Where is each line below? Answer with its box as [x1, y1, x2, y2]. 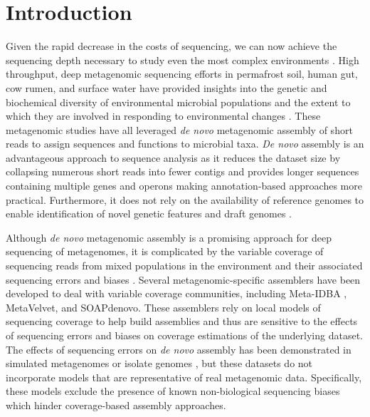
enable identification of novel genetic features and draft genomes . [6, 206, 292, 221]
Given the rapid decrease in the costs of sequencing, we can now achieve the [6, 38, 337, 53]
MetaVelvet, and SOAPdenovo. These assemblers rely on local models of [6, 299, 321, 314]
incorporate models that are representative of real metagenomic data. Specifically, [6, 369, 362, 384]
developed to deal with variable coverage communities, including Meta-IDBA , [6, 286, 347, 301]
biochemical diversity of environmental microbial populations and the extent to [6, 94, 351, 109]
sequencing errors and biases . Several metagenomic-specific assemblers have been [6, 272, 361, 287]
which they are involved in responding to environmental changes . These [6, 108, 321, 123]
